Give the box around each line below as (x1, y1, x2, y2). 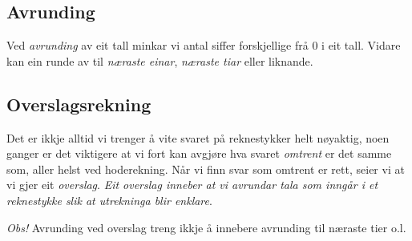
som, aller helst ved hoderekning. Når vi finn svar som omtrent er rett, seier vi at (6, 160, 405, 177)
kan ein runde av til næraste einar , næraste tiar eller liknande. (6, 52, 313, 69)
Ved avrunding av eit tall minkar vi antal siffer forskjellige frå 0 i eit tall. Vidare (6, 37, 401, 54)
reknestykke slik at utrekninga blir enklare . (6, 191, 212, 208)
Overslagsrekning (6, 91, 151, 116)
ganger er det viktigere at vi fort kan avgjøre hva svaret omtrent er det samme (6, 145, 392, 162)
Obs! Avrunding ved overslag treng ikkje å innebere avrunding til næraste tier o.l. (6, 219, 406, 235)
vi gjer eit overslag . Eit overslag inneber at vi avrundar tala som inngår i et (6, 176, 378, 193)
